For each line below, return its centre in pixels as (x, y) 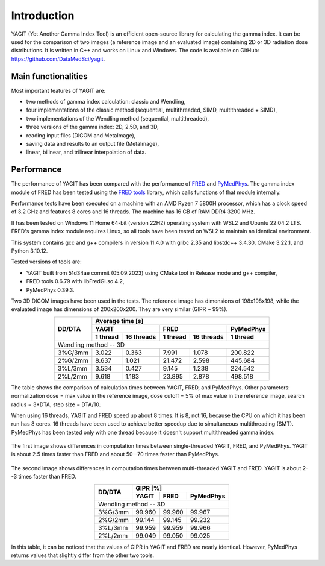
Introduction (43, 16)
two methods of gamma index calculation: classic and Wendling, (106, 102)
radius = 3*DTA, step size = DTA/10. (56, 404)
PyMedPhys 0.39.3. (50, 290)
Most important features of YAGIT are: (58, 90)
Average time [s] (119, 321)
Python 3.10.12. (29, 251)
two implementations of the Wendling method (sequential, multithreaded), (118, 118)
